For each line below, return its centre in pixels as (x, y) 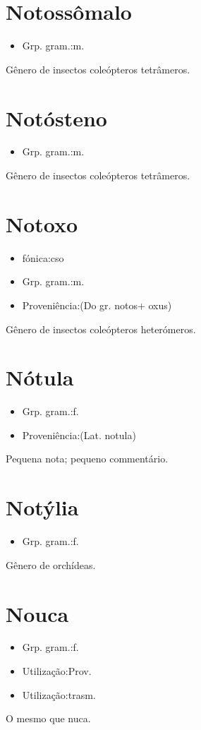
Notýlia (42, 507)
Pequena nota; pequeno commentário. (87, 459)
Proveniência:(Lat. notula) (79, 435)
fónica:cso (43, 257)
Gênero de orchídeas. (51, 564)
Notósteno (56, 118)
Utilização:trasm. (59, 694)
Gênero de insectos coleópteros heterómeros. (101, 329)
